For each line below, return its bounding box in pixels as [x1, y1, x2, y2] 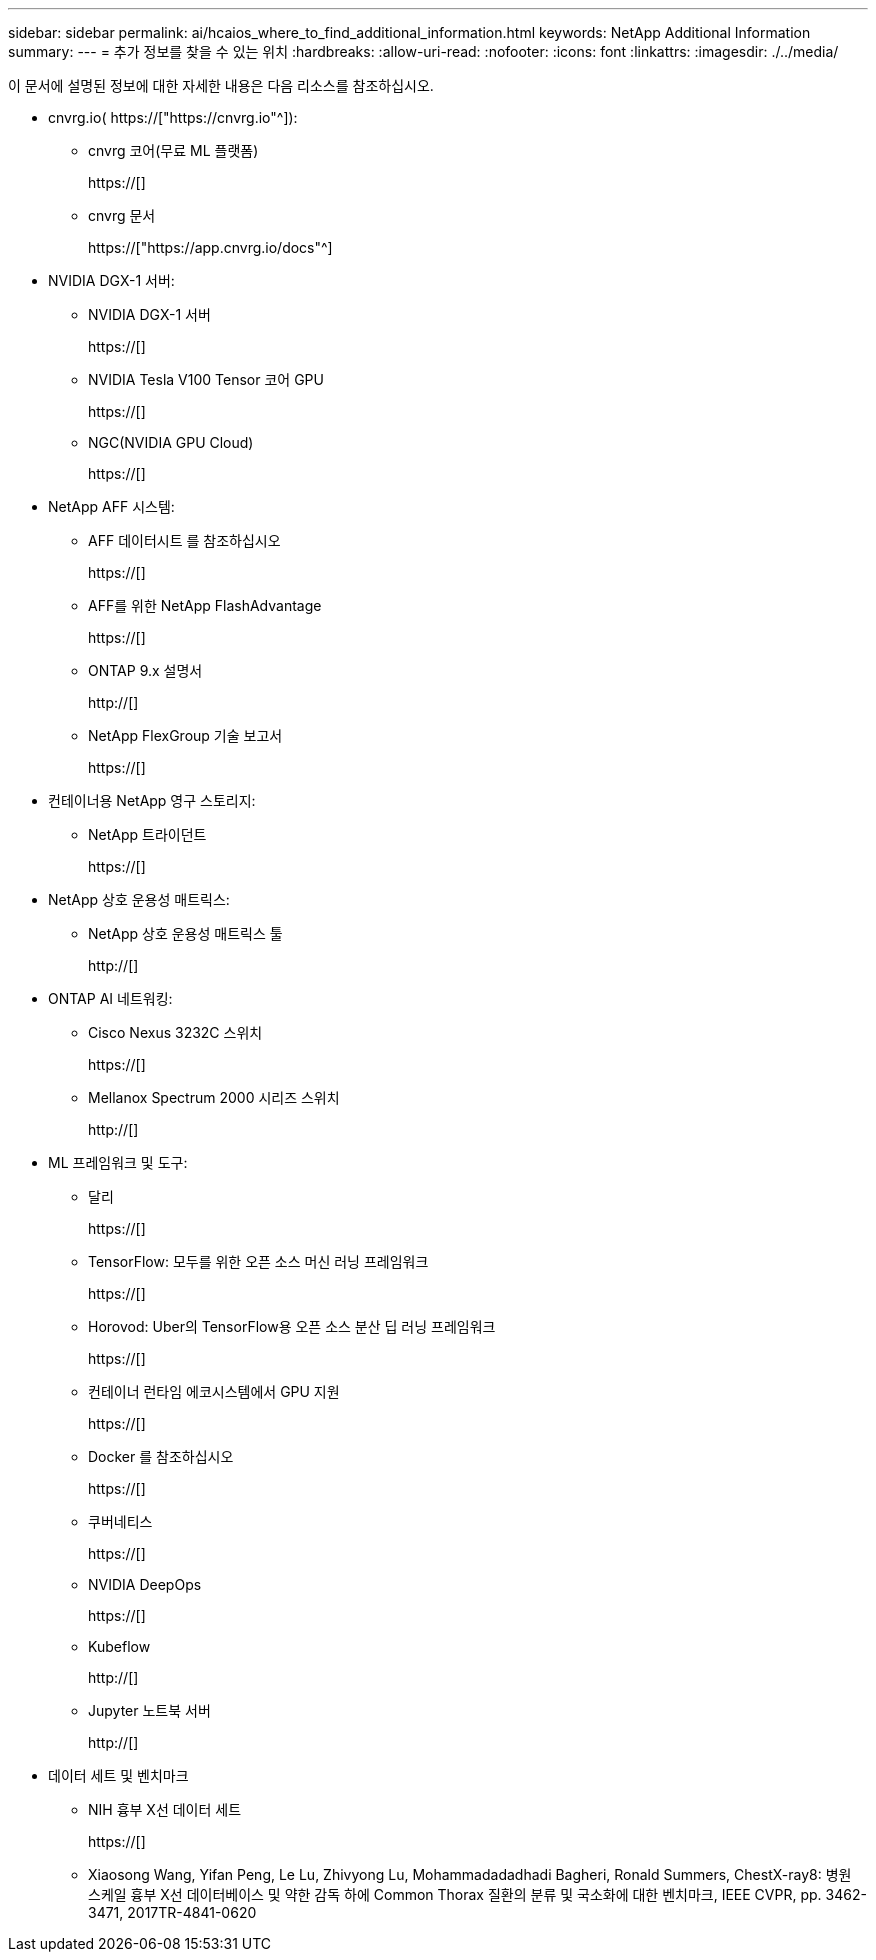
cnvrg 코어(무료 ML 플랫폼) [88, 142, 259, 159]
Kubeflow [88, 1638, 151, 1655]
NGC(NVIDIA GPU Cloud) [88, 434, 254, 451]
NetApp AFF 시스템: [48, 498, 175, 515]
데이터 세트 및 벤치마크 [48, 1767, 189, 1784]
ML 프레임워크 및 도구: [48, 1154, 188, 1171]
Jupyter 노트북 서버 [88, 1702, 211, 1719]
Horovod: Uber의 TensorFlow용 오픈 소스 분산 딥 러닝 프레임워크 [88, 1318, 496, 1335]
